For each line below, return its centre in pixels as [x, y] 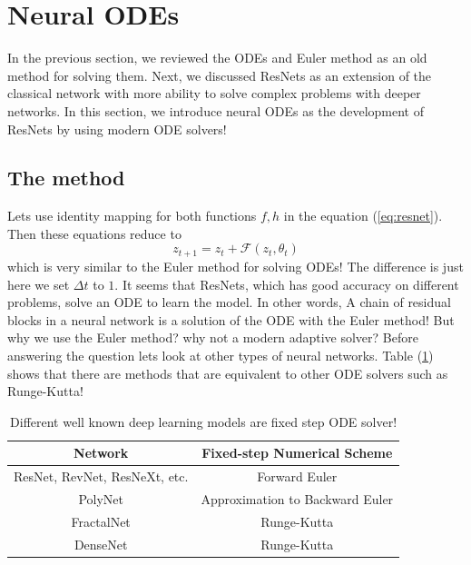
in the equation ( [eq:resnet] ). [363, 216]
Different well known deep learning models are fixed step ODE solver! [204, 421]
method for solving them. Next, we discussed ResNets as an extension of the [220, 75]
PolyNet [101, 498]
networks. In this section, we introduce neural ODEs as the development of [216, 110]
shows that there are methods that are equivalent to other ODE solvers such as [228, 373]
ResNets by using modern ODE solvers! [117, 129]
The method [66, 178]
